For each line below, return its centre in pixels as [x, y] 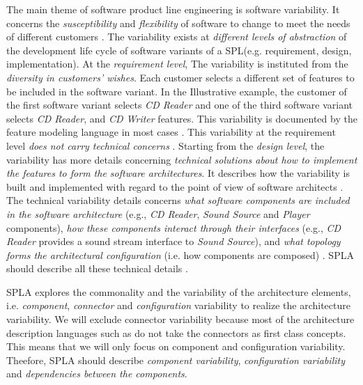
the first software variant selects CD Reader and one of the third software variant [180, 105]
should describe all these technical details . [97, 268]
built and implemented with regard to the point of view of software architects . [175, 186]
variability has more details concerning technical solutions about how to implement [182, 159]
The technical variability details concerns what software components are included [178, 200]
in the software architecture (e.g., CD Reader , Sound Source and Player [158, 213]
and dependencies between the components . [97, 374]
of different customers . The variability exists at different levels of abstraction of [177, 37]
